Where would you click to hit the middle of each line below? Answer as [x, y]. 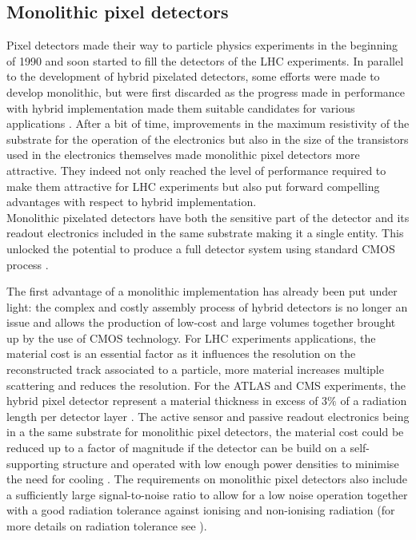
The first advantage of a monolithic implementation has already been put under [202, 291]
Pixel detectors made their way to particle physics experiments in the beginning [202, 45]
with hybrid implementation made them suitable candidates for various [181, 107]
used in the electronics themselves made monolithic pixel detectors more [183, 155]
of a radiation [374, 401]
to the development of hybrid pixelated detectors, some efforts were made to [193, 76]
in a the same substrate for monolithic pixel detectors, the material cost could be [205, 432]
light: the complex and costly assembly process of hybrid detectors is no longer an [207, 306]
